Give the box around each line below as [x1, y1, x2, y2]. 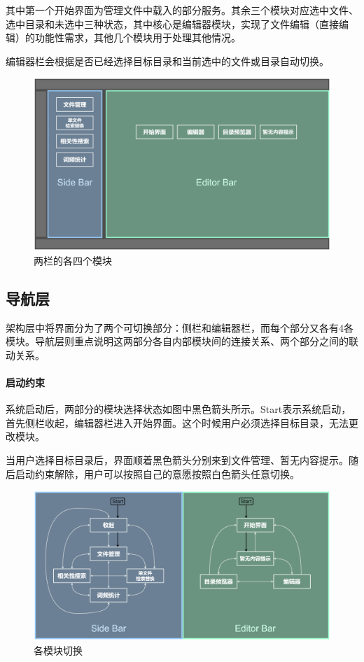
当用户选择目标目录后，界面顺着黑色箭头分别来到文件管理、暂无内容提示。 [6, 452, 349, 467]
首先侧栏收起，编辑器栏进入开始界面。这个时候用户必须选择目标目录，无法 [6, 415, 349, 430]
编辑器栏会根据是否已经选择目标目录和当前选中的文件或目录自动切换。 [6, 53, 329, 68]
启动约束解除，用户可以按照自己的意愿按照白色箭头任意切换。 [15, 466, 300, 481]
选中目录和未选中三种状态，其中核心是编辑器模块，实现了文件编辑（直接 [6, 16, 339, 31]
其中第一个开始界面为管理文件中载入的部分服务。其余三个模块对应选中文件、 [6, 3, 358, 17]
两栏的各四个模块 [34, 253, 112, 267]
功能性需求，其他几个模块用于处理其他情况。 [34, 30, 241, 45]
